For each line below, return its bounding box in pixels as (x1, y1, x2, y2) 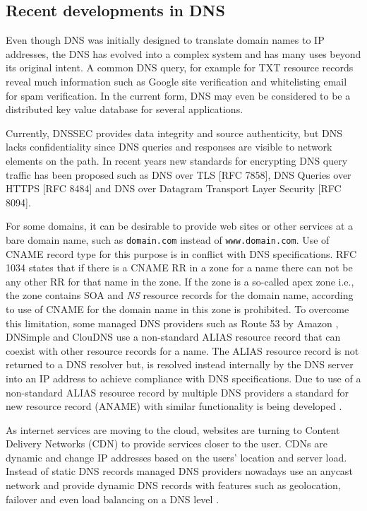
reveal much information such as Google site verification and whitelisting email (6, 74, 347, 88)
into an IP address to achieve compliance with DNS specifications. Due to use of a (6, 370, 361, 385)
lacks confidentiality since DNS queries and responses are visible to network (6, 139, 332, 154)
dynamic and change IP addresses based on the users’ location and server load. (6, 450, 347, 464)
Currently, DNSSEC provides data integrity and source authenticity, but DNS (6, 125, 343, 140)
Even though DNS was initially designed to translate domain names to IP (6, 33, 325, 47)
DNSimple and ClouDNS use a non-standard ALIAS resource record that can (6, 329, 341, 344)
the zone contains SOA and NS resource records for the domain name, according (6, 288, 354, 303)
